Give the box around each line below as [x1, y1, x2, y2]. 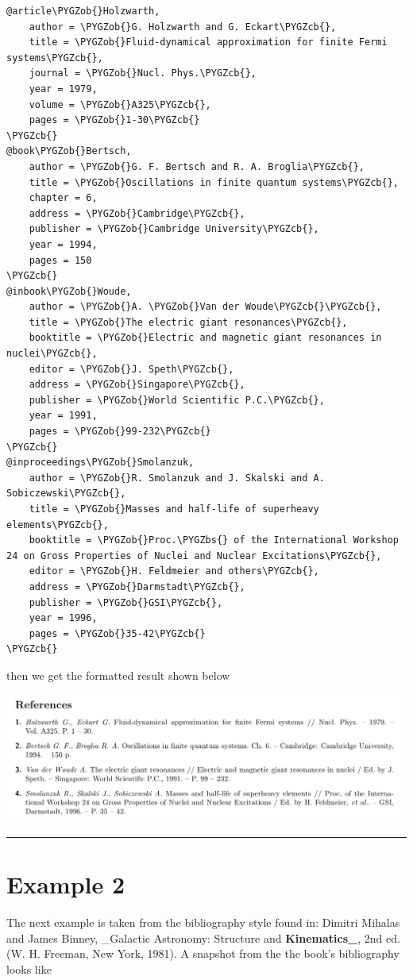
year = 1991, [29, 410, 98, 422]
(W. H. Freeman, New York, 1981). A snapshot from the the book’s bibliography [6, 945, 399, 962]
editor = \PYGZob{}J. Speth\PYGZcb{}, [29, 363, 234, 375]
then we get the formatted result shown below [6, 666, 230, 683]
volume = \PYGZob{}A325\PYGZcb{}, [29, 98, 211, 110]
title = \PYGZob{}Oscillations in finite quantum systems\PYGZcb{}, [29, 176, 399, 188]
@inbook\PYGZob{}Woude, [6, 285, 132, 297]
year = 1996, [29, 612, 98, 624]
